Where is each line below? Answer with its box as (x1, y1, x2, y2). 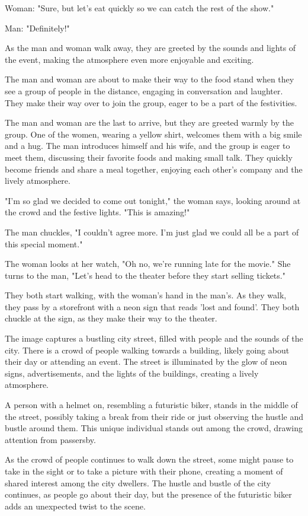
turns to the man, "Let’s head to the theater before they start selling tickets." (5, 269, 285, 281)
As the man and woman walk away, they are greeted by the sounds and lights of (5, 42, 296, 54)
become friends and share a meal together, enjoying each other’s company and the (5, 163, 303, 175)
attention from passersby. (5, 433, 96, 445)
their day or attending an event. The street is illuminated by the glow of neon (5, 355, 287, 368)
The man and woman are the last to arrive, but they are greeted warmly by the (5, 116, 294, 129)
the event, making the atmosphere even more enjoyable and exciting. (5, 53, 254, 65)
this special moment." (5, 237, 83, 250)
